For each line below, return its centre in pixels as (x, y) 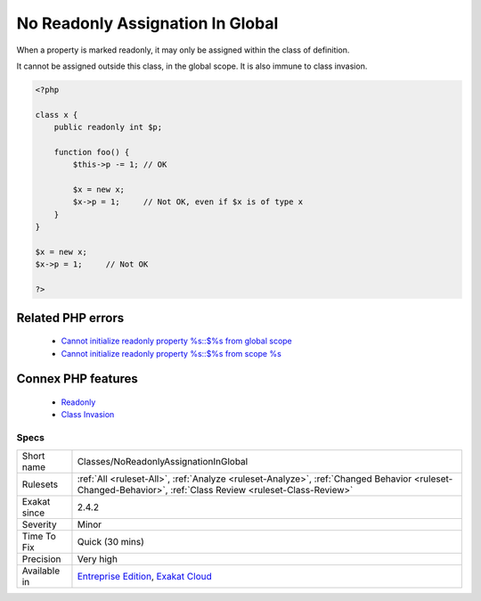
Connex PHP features (77, 379)
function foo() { (92, 152)
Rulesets (40, 484)
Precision (41, 559)
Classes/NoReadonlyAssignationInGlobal (163, 461)
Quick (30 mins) (110, 541)
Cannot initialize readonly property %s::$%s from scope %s (171, 353)
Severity (39, 524)
